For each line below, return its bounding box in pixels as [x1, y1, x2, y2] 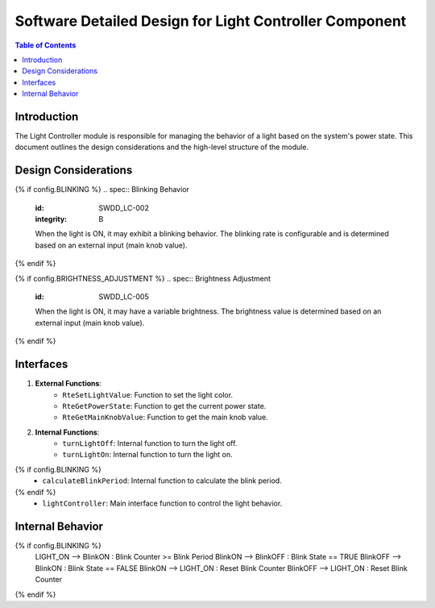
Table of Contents [14, 40, 77, 50]
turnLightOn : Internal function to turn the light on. [62, 450, 233, 460]
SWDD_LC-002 [98, 202, 149, 213]
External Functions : [35, 379, 102, 389]
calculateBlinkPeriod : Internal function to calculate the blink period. [42, 476, 282, 485]
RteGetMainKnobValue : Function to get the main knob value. [62, 412, 269, 423]
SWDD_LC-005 [98, 292, 149, 302]
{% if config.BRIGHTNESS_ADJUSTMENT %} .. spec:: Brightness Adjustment [14, 273, 271, 283]
